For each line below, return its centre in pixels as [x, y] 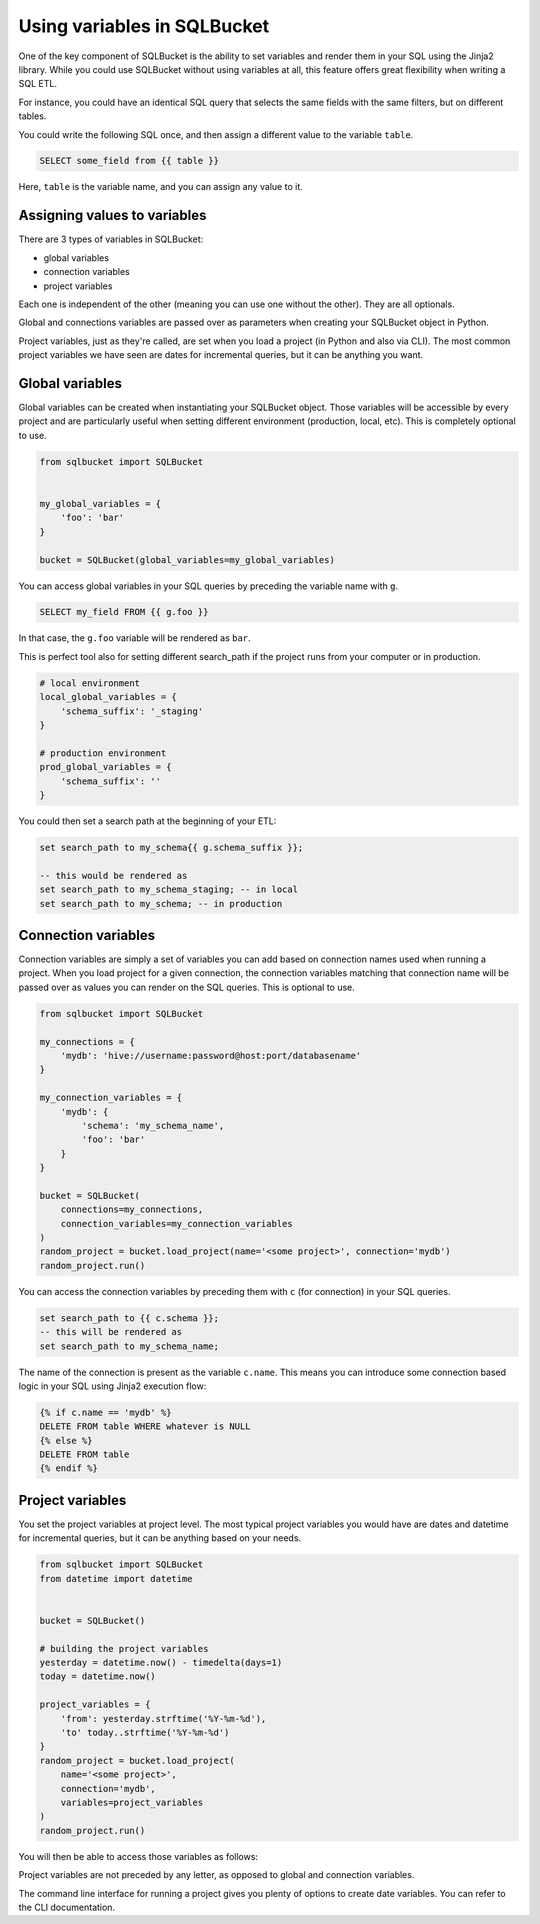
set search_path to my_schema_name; [129, 1346]
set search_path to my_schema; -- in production [161, 903]
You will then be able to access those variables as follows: [138, 1856]
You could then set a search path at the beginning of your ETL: [147, 821]
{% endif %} [69, 1468]
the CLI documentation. [66, 1907]
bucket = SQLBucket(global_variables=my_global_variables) [187, 559]
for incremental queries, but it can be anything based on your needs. [160, 1538]
